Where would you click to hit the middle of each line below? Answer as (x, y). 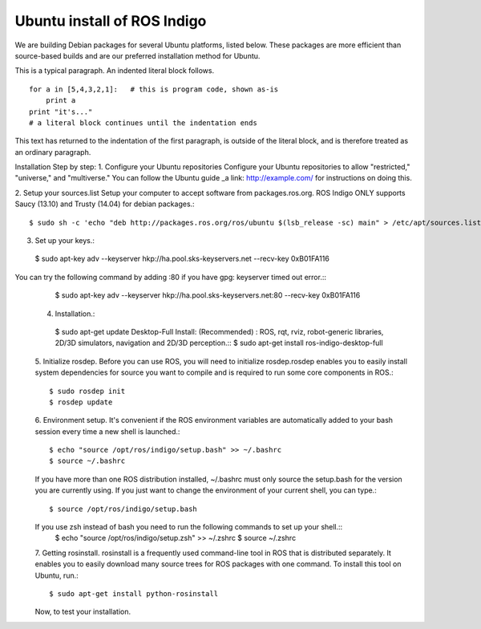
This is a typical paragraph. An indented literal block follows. (115, 71)
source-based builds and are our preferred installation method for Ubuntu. (137, 55)
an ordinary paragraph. (53, 152)
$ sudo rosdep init (87, 391)
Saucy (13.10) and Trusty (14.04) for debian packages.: (105, 204)
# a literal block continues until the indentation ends (143, 123)
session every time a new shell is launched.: (107, 431)
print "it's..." (61, 112)
